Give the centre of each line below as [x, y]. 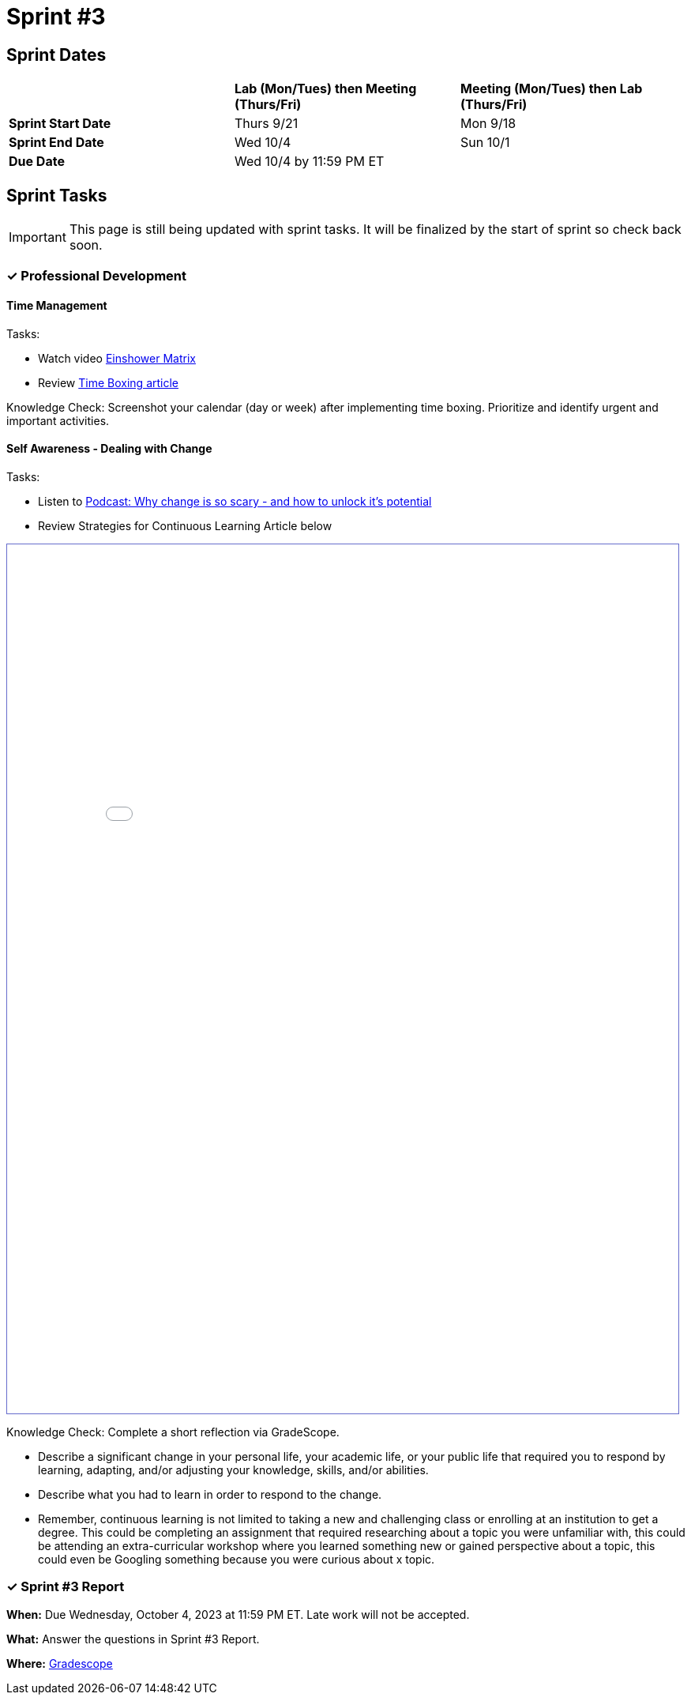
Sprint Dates [56, 55]
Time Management [57, 305]
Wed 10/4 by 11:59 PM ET [309, 162]
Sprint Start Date [60, 124]
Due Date [37, 162]
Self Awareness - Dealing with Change [109, 449]
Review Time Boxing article [108, 382]
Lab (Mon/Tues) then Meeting [325, 89]
